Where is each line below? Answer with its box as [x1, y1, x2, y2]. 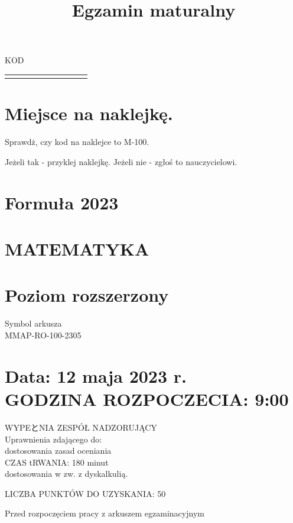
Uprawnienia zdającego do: [5, 432, 102, 445]
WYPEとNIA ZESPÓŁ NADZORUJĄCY [5, 421, 157, 433]
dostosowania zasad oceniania [5, 444, 112, 457]
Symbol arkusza [5, 317, 62, 330]
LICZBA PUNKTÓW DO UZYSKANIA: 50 [5, 487, 166, 499]
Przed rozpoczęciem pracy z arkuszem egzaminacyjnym [5, 507, 204, 519]
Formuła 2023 [5, 190, 119, 214]
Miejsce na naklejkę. [5, 101, 173, 125]
